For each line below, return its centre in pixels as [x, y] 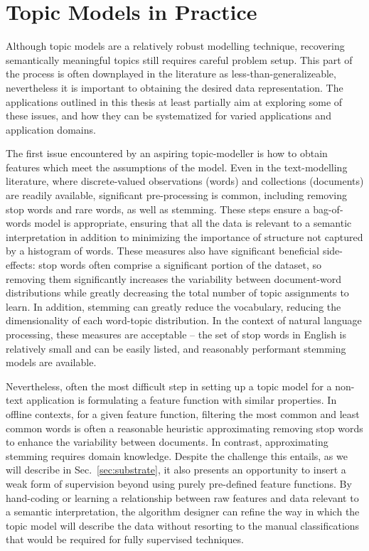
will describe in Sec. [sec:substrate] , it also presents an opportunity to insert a [176, 470]
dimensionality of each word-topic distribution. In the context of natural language [184, 320]
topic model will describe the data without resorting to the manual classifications [183, 525]
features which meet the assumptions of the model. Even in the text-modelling [177, 167]
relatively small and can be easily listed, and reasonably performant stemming [176, 348]
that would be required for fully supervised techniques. [125, 539]
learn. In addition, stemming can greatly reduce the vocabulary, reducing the [173, 306]
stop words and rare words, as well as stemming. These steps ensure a [158, 209]
